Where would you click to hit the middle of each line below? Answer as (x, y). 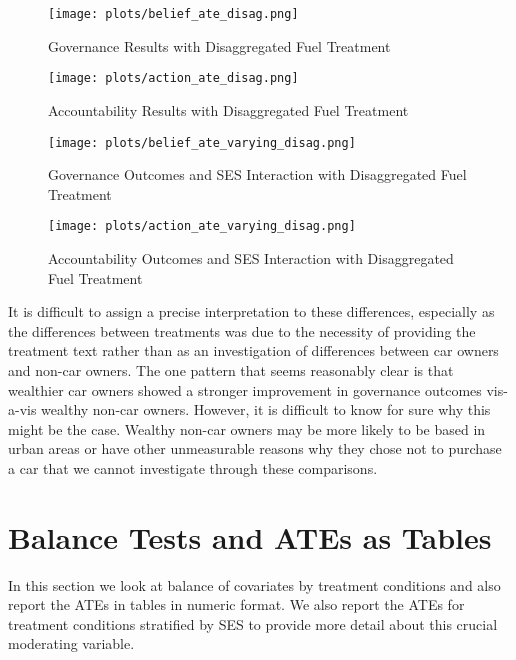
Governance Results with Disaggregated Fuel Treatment (219, 45)
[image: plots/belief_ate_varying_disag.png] (202, 142)
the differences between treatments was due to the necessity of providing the (242, 330)
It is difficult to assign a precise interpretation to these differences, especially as (251, 311)
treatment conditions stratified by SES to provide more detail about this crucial (253, 623)
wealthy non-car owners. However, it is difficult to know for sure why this (266, 409)
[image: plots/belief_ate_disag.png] (173, 14)
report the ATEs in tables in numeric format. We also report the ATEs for (236, 604)
